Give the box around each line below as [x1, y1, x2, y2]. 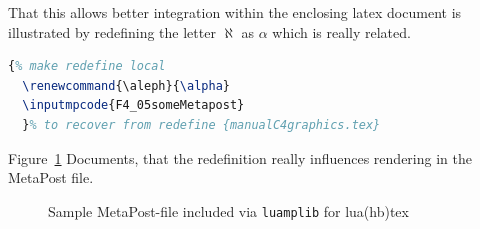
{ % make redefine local [8, 59, 166, 74]
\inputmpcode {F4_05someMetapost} [22, 98, 245, 113]
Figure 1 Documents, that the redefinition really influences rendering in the [8, 147, 472, 168]
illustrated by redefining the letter [8, 21, 216, 42]
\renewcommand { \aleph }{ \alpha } [22, 78, 230, 93]
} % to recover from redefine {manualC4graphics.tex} [22, 117, 381, 132]
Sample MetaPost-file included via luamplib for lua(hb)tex [48, 200, 409, 221]
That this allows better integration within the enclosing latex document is [8, 2, 462, 22]
